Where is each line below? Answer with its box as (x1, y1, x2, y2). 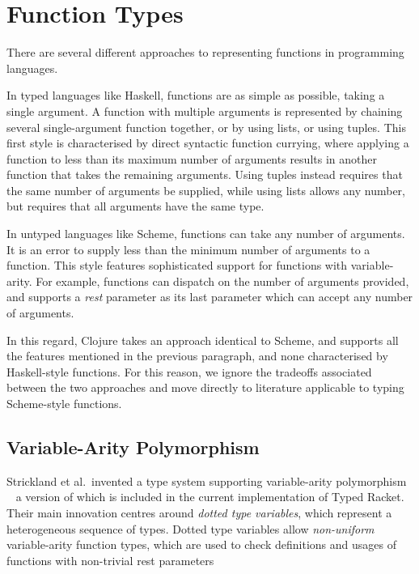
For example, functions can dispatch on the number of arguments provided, (36, 272, 409, 289)
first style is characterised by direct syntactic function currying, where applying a (6, 134, 409, 151)
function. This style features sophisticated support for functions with (6, 257, 348, 274)
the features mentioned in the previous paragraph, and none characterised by (6, 347, 388, 364)
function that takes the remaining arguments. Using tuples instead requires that (6, 166, 403, 183)
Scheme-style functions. (6, 395, 122, 411)
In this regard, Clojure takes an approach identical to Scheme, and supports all (6, 331, 399, 348)
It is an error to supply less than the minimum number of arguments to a (6, 240, 370, 257)
